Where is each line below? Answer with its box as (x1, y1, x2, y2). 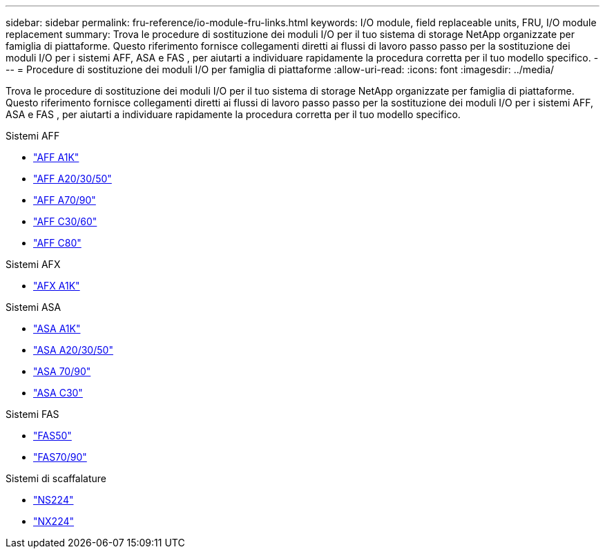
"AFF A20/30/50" (33, 173, 112, 184)
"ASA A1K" (33, 323, 81, 334)
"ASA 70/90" (33, 365, 91, 377)
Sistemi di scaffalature (6, 472, 107, 484)
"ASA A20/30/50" (33, 344, 113, 356)
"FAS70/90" (33, 451, 87, 463)
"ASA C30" (33, 387, 83, 399)
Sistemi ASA (6, 301, 61, 313)
